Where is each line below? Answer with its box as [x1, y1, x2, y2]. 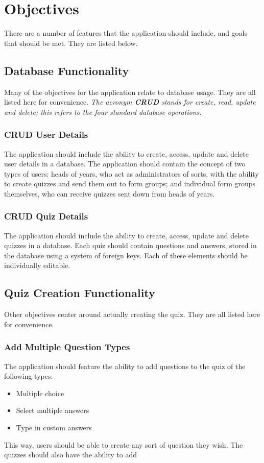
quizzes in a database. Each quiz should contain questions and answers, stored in [4, 240, 257, 251]
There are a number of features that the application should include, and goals [4, 28, 248, 38]
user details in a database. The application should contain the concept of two [4, 158, 246, 169]
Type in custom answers [16, 422, 92, 433]
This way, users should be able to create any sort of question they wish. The [4, 439, 243, 450]
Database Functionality [4, 62, 129, 78]
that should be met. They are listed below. [4, 37, 138, 48]
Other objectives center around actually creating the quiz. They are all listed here [4, 309, 260, 320]
